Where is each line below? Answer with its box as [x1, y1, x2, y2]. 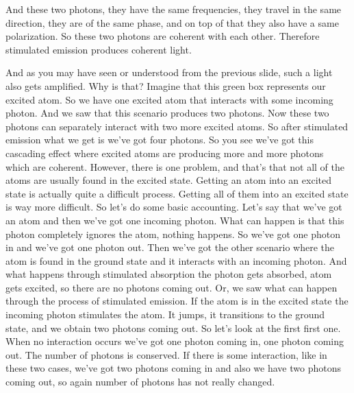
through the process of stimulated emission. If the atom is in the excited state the [5, 294, 349, 308]
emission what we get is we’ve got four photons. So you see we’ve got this [5, 132, 314, 147]
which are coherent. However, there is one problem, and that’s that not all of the [5, 159, 344, 174]
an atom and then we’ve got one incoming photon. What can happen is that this [5, 213, 344, 227]
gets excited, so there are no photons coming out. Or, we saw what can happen [5, 280, 338, 294]
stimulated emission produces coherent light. [5, 42, 192, 56]
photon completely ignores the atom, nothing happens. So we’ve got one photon [5, 226, 341, 241]
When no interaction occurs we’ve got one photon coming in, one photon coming [5, 334, 344, 348]
